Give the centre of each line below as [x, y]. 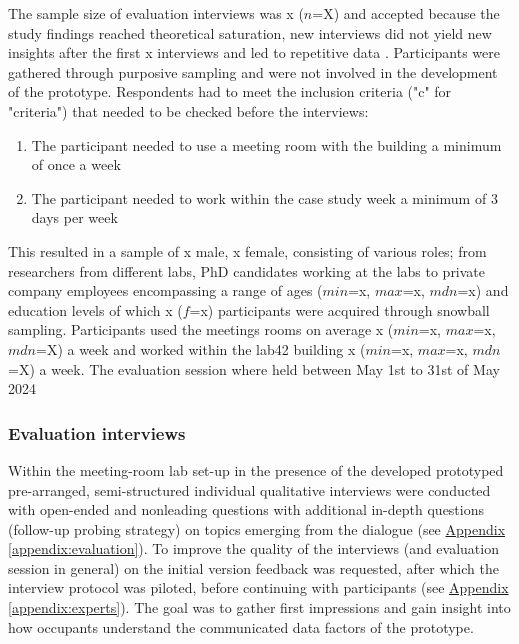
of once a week [76, 164]
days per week [74, 217]
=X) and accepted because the [406, 13]
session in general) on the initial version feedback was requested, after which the [253, 567]
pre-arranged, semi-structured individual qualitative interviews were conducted [249, 489]
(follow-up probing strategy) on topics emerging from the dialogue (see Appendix [257, 528]
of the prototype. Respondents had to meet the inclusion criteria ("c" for [230, 91]
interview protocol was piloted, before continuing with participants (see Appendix [258, 587]
